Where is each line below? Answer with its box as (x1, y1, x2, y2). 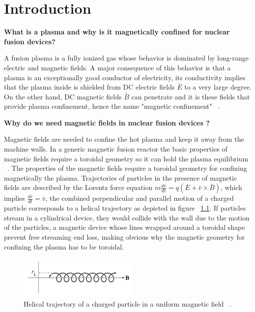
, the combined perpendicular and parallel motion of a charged (45, 193, 234, 203)
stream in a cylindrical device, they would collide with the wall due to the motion (4, 212, 250, 222)
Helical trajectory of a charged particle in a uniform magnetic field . (24, 299, 231, 309)
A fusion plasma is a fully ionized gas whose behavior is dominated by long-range (4, 53, 249, 63)
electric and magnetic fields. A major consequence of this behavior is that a (4, 62, 231, 72)
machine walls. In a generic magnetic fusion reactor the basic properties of (4, 144, 227, 154)
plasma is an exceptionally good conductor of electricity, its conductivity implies (4, 72, 246, 82)
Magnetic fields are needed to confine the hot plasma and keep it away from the (4, 134, 244, 144)
